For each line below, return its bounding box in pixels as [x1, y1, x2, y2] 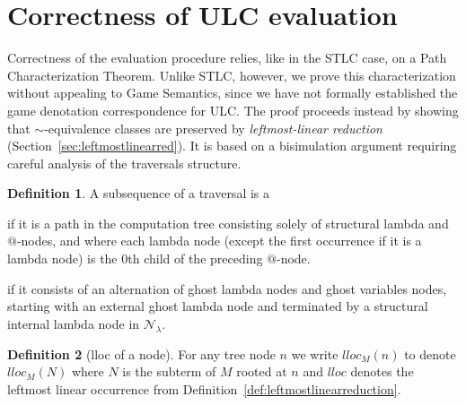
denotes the [350, 362, 414, 381]
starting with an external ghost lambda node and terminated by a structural [7, 297, 428, 315]
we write [291, 344, 339, 363]
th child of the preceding [127, 249, 263, 268]
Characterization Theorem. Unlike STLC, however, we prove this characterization [7, 65, 456, 84]
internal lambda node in [7, 314, 140, 332]
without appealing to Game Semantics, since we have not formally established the [7, 83, 458, 102]
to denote [404, 344, 456, 363]
